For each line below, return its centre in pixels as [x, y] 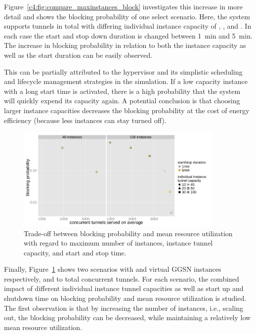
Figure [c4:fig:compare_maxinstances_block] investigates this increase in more [124, 6]
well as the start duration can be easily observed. [78, 55]
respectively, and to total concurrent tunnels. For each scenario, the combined [122, 278]
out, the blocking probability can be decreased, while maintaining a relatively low [128, 317]
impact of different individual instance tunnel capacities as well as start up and [124, 288]
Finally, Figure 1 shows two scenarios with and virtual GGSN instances [113, 269]
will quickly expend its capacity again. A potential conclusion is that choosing [122, 101]
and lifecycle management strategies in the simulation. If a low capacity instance [126, 81]
